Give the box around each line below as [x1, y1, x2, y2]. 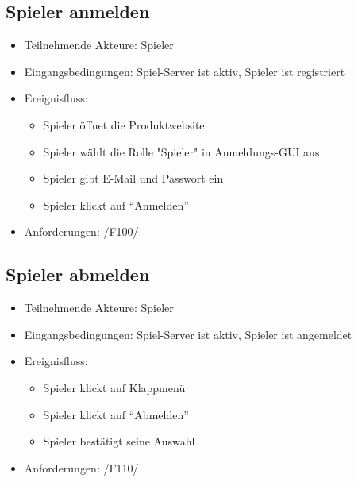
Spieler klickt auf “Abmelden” [43, 406, 189, 422]
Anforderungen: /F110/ [24, 459, 139, 476]
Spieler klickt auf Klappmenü [43, 379, 186, 395]
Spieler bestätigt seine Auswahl [43, 433, 195, 449]
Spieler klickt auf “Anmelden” [43, 196, 189, 213]
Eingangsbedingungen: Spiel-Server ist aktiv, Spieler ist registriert [24, 63, 345, 79]
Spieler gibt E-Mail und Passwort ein [43, 170, 224, 187]
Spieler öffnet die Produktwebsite [43, 116, 205, 133]
